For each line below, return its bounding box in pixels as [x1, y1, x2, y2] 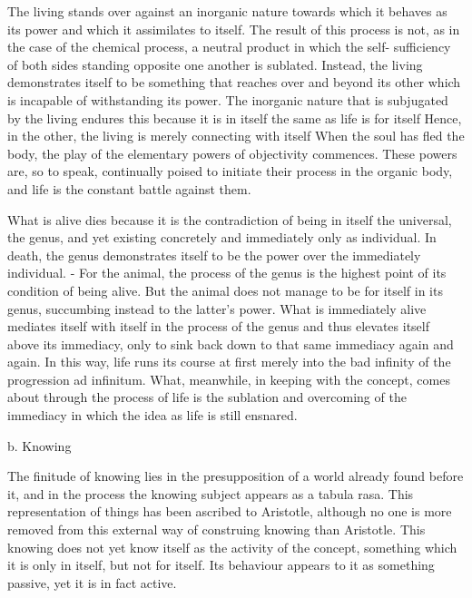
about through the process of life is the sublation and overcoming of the [7, 387, 407, 407]
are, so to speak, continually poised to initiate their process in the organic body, [7, 162, 453, 181]
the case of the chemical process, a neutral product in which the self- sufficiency [7, 37, 451, 56]
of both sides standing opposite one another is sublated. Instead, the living [7, 54, 423, 74]
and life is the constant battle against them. [7, 179, 251, 198]
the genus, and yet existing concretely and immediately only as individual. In [7, 228, 437, 247]
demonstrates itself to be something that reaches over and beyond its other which [7, 73, 461, 92]
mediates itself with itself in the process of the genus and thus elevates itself [7, 317, 430, 336]
